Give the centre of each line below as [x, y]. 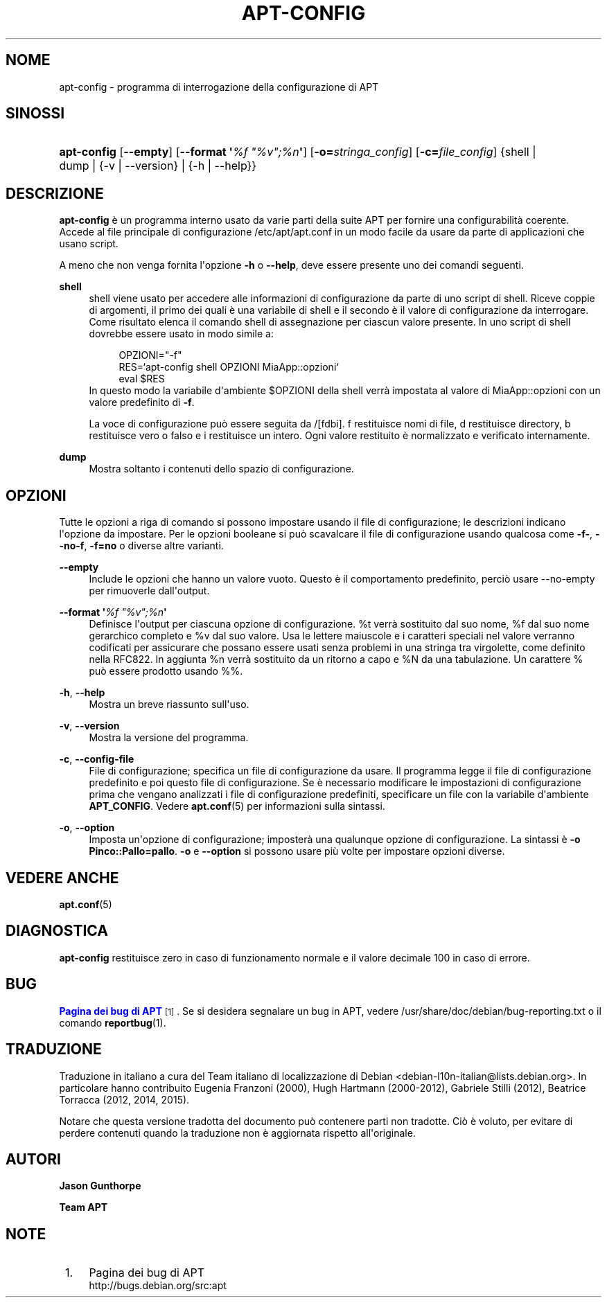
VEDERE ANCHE [62, 878]
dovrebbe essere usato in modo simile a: [181, 334]
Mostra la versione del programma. [169, 738]
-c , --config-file [97, 759]
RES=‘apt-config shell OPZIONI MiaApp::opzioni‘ [229, 367]
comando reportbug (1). [113, 1022]
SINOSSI [35, 114]
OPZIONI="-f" [150, 355]
